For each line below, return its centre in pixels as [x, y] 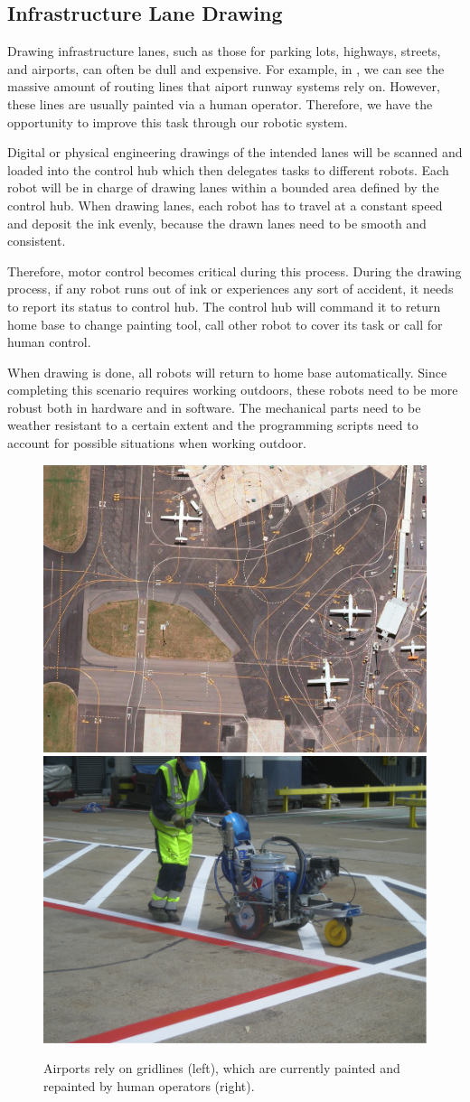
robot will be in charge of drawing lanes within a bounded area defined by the [223, 187]
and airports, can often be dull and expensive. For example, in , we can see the [226, 68]
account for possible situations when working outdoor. [157, 443]
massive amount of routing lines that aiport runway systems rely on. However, [224, 86]
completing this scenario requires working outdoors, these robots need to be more [233, 390]
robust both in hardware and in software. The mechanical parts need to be [214, 407]
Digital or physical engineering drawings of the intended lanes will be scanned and [235, 152]
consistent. [37, 241]
